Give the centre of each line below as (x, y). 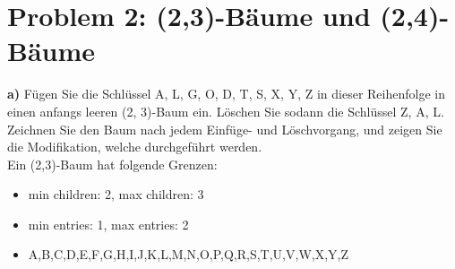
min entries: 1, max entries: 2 (108, 224)
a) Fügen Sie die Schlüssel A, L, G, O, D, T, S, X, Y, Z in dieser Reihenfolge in (226, 94)
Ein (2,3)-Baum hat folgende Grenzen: (112, 164)
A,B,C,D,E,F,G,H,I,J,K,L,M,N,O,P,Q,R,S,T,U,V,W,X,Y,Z (189, 254)
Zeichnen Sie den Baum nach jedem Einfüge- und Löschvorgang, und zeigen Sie (225, 129)
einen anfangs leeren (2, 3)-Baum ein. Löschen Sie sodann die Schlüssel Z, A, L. (226, 111)
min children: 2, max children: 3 (116, 194)
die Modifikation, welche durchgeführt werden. (135, 147)
